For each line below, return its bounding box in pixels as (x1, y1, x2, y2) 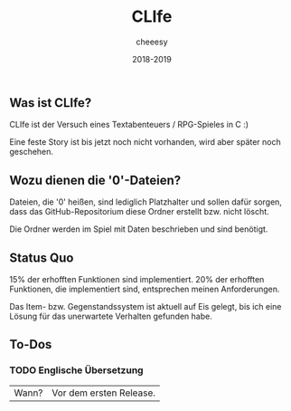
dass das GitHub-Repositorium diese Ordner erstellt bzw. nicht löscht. (9, 206, 269, 217)
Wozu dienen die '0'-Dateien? (9, 172, 182, 187)
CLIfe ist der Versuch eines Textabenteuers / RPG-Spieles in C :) (9, 119, 249, 130)
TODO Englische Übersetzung (9, 364, 144, 377)
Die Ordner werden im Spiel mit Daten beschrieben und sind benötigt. (9, 224, 268, 234)
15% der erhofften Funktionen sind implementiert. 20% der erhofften (9, 273, 265, 284)
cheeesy (135, 36, 169, 47)
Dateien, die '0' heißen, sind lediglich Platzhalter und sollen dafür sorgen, (9, 196, 283, 207)
